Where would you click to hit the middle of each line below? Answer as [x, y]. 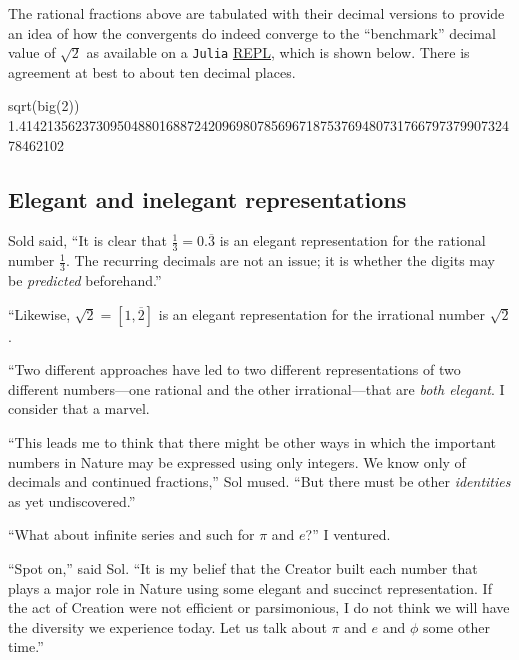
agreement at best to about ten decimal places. [152, 71]
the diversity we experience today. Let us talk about [167, 626]
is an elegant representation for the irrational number [322, 313]
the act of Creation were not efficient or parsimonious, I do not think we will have [259, 607]
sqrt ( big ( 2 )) [44, 105]
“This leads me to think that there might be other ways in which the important [252, 442]
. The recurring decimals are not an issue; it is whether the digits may [280, 260]
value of [32, 52]
